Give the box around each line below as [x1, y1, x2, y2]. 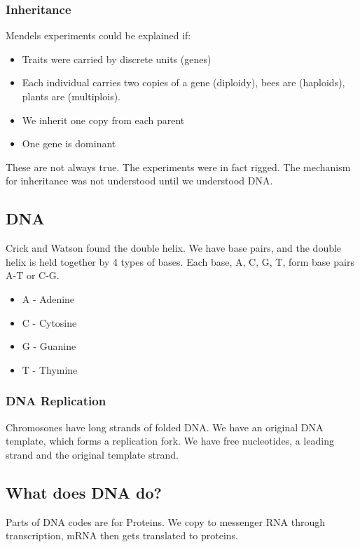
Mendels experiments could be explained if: [6, 28, 191, 43]
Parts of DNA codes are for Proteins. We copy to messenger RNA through [6, 514, 325, 529]
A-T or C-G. [6, 268, 60, 283]
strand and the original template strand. [6, 447, 179, 461]
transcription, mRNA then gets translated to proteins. [6, 528, 239, 543]
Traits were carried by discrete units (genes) [22, 51, 212, 66]
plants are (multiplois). [22, 89, 121, 103]
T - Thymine [22, 362, 78, 377]
